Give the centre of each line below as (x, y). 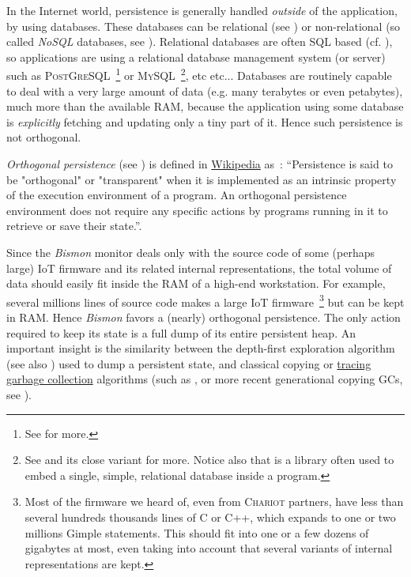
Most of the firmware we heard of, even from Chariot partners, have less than (214, 502)
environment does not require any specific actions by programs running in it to (197, 210)
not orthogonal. (44, 137)
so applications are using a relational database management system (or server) (196, 57)
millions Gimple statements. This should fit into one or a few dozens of (197, 532)
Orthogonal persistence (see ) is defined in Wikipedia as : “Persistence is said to (200, 164)
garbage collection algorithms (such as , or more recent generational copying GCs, (205, 379)
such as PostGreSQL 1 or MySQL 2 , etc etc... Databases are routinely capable (199, 74)
